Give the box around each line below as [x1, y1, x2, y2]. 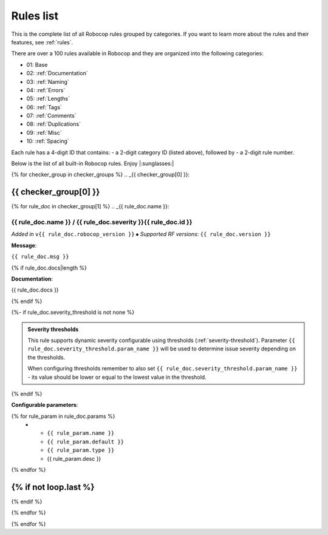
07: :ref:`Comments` [26, 112, 77, 120]
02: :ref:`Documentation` [26, 70, 88, 77]
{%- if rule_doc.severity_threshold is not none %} [11, 308, 135, 316]
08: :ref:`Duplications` [26, 120, 81, 128]
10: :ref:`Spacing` [26, 137, 69, 145]
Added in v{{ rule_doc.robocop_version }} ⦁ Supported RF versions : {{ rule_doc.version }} [11, 231, 271, 238]
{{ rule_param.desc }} [47, 455, 101, 462]
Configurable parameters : [11, 401, 78, 409]
